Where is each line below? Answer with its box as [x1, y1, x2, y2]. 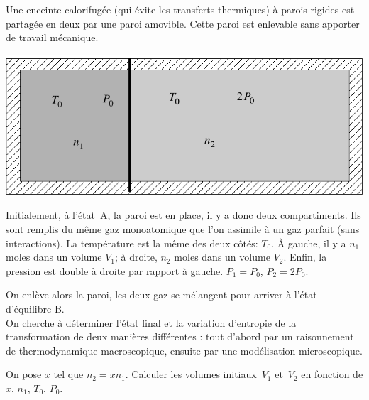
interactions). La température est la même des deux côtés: [6, 235, 258, 250]
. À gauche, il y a [271, 235, 346, 250]
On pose [6, 367, 42, 382]
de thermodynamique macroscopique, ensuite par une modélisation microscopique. [6, 342, 363, 357]
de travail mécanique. [6, 30, 99, 45]
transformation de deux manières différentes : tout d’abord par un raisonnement [6, 329, 354, 344]
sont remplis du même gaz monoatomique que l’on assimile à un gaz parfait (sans [6, 222, 360, 237]
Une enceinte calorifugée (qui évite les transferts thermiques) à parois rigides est [6, 2, 355, 16]
